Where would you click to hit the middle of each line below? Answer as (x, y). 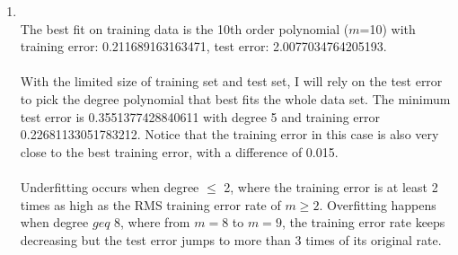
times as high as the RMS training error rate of (150, 204)
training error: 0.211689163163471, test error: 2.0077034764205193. (203, 46)
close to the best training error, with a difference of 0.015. (179, 151)
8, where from (152, 222)
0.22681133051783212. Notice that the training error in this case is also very (229, 134)
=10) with (388, 28)
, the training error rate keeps (363, 222)
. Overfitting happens (378, 204)
